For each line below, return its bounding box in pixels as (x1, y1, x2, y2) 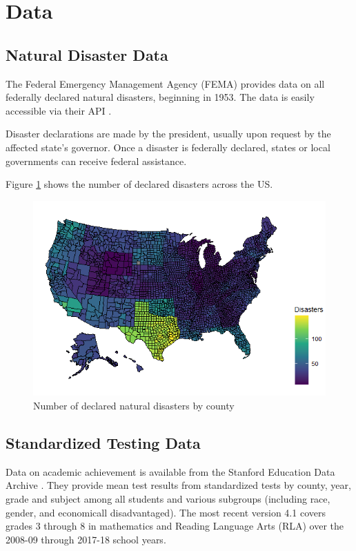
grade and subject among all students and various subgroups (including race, (6, 491, 330, 505)
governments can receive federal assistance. (6, 153, 187, 168)
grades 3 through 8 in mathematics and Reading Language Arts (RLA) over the (6, 519, 344, 533)
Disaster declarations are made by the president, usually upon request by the (6, 126, 331, 141)
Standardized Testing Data (6, 432, 201, 453)
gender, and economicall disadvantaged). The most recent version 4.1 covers (6, 505, 326, 519)
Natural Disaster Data (6, 43, 168, 65)
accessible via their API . (6, 103, 112, 117)
